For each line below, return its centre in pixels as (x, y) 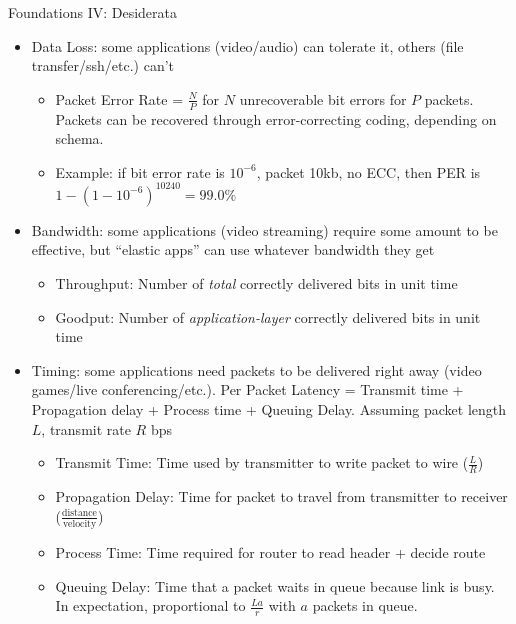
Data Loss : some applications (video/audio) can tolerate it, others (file (247, 45)
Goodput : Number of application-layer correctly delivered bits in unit (268, 316)
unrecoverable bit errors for (323, 98)
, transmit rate (86, 428)
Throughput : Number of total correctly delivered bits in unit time (256, 283)
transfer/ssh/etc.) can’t (103, 65)
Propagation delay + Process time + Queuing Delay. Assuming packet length (269, 409)
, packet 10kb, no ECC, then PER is (368, 171)
